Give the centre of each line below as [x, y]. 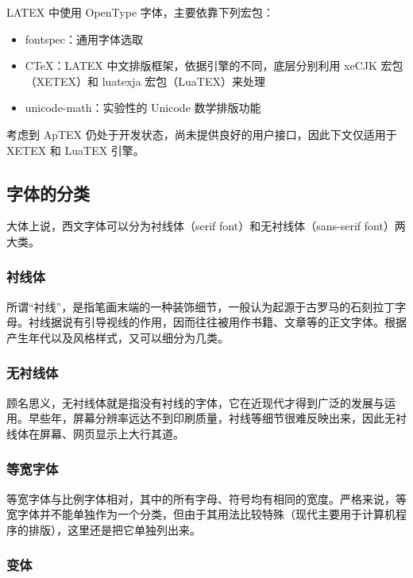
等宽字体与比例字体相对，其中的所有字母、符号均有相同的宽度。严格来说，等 [206, 498]
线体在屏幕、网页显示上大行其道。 [95, 433]
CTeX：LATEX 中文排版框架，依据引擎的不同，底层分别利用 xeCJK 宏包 [214, 66]
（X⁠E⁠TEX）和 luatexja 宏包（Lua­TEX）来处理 [145, 81]
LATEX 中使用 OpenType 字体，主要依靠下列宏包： [140, 12]
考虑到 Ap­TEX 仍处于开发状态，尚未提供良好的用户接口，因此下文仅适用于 [202, 134]
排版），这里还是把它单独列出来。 [114, 529]
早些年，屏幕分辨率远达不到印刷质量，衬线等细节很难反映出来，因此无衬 [217, 418]
